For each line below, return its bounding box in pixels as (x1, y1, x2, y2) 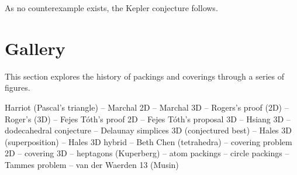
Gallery (5, 36, 65, 60)
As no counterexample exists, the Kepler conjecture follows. (5, 2, 218, 13)
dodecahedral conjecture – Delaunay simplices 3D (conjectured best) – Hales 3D (5, 124, 292, 136)
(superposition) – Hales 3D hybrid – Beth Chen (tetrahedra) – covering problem (5, 135, 292, 147)
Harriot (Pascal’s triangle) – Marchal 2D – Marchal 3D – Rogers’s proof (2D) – (5, 101, 289, 113)
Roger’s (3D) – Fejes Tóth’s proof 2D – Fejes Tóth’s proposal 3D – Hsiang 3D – (5, 112, 291, 125)
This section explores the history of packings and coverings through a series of (5, 70, 284, 82)
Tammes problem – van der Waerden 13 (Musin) (5, 158, 179, 170)
